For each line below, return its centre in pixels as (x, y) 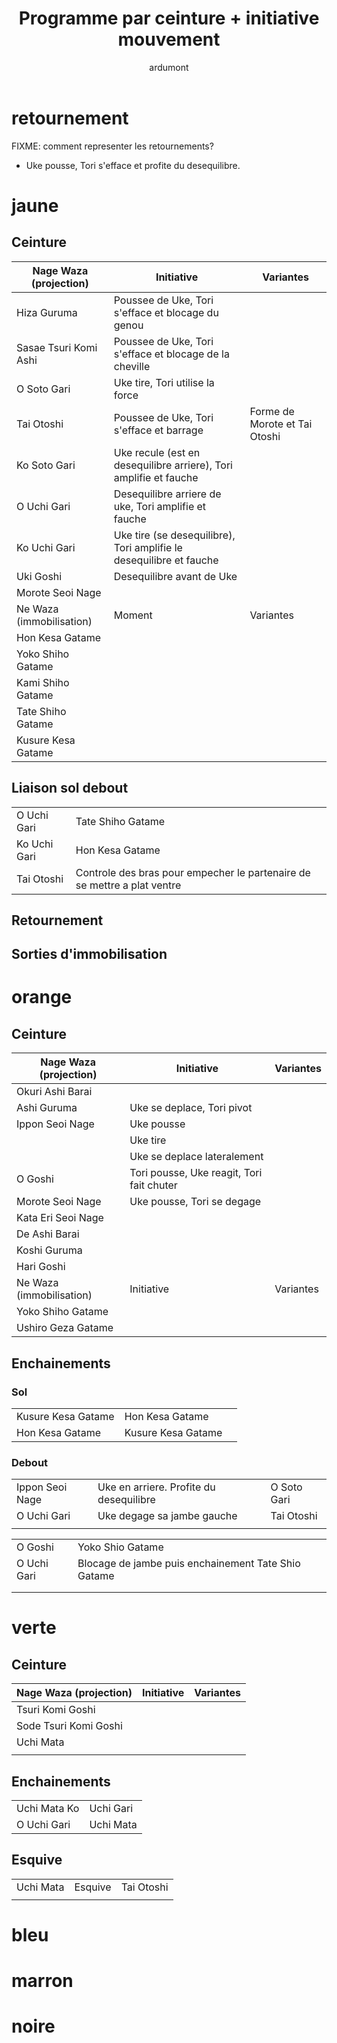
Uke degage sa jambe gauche (167, 1516)
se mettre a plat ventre (128, 885)
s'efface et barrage (158, 430)
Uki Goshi (39, 576)
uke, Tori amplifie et (160, 506)
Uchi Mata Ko (48, 1809)
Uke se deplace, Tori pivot (191, 1108)
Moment (133, 615)
